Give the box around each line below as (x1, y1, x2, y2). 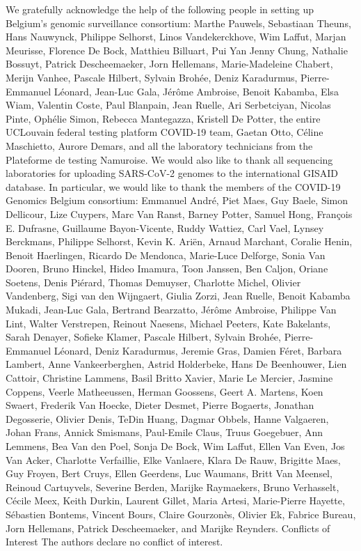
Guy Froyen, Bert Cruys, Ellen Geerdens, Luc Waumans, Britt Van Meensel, (6, 466, 332, 481)
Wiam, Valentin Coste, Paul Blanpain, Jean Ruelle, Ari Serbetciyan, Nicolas (6, 98, 331, 112)
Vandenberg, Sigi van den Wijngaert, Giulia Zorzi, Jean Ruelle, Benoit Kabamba (6, 288, 351, 303)
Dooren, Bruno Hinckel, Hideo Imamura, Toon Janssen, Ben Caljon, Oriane (6, 261, 328, 276)
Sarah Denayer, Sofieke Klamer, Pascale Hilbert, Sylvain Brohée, (6, 329, 281, 344)
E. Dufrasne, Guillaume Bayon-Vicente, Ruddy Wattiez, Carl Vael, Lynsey (6, 220, 324, 235)
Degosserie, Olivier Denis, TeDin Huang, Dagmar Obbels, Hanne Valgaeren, (6, 411, 329, 426)
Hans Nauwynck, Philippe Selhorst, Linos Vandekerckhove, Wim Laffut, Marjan (6, 29, 346, 44)
